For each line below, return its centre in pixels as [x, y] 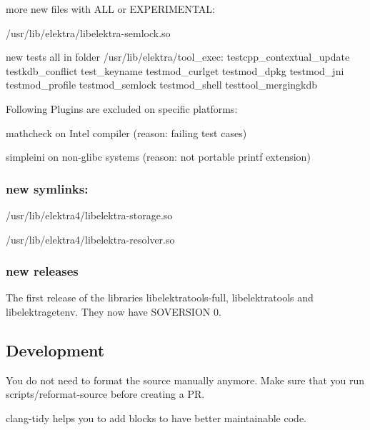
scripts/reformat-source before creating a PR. [105, 394]
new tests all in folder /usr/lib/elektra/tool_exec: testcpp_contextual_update [178, 57]
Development [55, 350]
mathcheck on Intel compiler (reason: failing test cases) [126, 132]
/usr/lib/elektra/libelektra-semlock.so [88, 32]
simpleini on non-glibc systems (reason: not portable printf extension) [158, 157]
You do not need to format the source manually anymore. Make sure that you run [185, 380]
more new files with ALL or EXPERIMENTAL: [110, 9]
